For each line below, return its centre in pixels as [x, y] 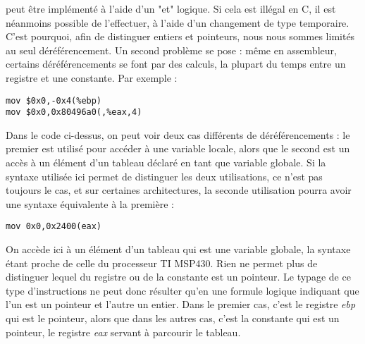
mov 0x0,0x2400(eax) [54, 227]
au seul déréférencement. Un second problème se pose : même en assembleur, [171, 50]
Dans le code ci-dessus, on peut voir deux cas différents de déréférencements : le [178, 134]
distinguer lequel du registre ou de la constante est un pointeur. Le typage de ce [178, 277]
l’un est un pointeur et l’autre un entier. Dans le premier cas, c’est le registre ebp [181, 304]
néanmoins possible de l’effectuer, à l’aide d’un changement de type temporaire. [178, 22]
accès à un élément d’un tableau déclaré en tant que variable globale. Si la [166, 162]
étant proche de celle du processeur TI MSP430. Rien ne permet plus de [162, 263]
